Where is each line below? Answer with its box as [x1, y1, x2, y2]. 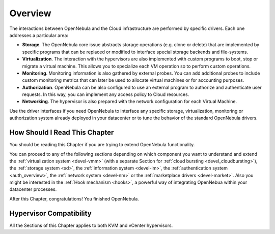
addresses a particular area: [9, 32, 69, 38]
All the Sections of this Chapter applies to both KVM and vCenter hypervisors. [9, 222, 173, 228]
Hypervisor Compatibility [9, 209, 92, 218]
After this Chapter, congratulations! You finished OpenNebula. [9, 195, 140, 202]
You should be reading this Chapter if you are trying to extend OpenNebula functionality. [9, 142, 195, 148]
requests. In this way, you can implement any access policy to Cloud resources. [22, 91, 189, 97]
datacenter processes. [9, 186, 57, 192]
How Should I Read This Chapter [9, 128, 114, 137]
